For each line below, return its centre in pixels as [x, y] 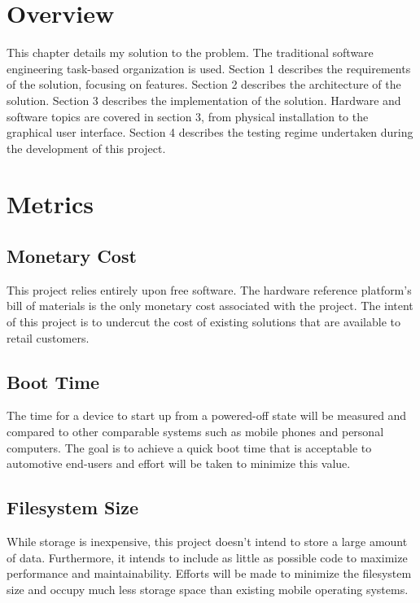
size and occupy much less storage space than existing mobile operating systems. [208, 589]
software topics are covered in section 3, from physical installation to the [188, 116]
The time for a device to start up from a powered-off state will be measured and [207, 415]
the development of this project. [86, 148]
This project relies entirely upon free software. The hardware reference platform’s [209, 289]
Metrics [50, 204]
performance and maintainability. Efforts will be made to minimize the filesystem [209, 573]
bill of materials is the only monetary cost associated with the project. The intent [210, 306]
